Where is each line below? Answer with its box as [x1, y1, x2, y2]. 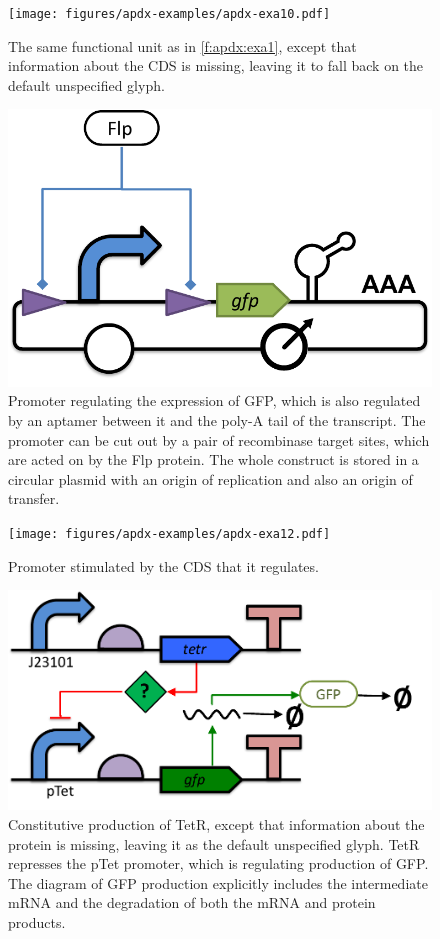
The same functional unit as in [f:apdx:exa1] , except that [8, 35, 357, 56]
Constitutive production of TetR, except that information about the [8, 813, 425, 834]
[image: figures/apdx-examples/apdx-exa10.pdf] [8, 7, 331, 21]
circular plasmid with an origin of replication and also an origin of [8, 468, 413, 489]
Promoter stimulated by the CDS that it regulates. [8, 555, 319, 576]
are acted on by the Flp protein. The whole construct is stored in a [8, 449, 419, 470]
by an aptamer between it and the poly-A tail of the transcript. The [8, 409, 426, 430]
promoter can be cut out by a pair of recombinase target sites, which [8, 429, 430, 450]
